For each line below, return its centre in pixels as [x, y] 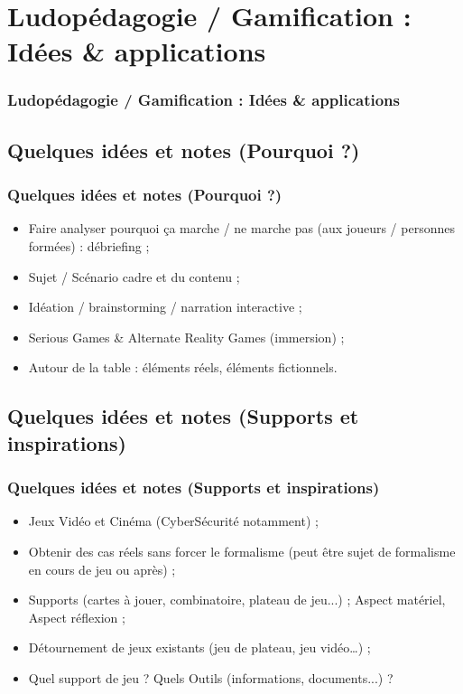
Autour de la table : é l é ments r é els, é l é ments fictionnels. [183, 367]
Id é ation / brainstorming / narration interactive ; [165, 307]
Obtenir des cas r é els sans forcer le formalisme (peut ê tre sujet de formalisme [242, 551]
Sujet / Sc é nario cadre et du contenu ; [134, 276]
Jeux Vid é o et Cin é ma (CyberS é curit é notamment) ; [173, 521]
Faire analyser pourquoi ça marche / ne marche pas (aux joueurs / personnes [241, 228]
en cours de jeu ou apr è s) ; [102, 569]
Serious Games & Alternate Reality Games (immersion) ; [186, 337]
